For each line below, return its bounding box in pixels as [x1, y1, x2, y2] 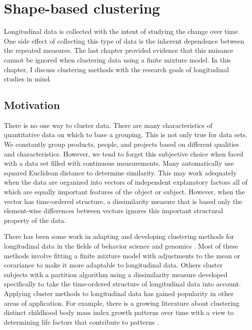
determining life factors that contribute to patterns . [4, 316, 159, 327]
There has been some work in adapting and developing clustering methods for [4, 231, 235, 241]
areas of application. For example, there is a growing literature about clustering [4, 298, 239, 308]
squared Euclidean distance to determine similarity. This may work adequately [4, 167, 237, 177]
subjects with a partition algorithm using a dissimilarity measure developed [4, 269, 228, 279]
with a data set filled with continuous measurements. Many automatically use [4, 158, 234, 168]
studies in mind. [4, 74, 52, 84]
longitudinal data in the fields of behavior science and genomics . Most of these [4, 241, 238, 251]
